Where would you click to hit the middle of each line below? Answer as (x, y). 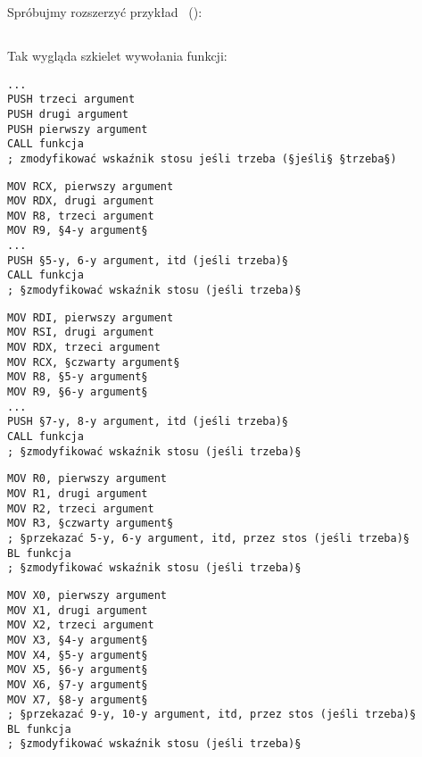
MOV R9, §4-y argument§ (78, 231)
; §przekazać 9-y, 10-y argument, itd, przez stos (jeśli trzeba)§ (212, 715)
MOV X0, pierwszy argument (87, 595)
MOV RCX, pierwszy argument (91, 186)
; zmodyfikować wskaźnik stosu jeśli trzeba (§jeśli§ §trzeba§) (202, 158)
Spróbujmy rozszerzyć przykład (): (105, 12)
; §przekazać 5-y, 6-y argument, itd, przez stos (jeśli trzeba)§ (209, 538)
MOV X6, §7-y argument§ (78, 684)
